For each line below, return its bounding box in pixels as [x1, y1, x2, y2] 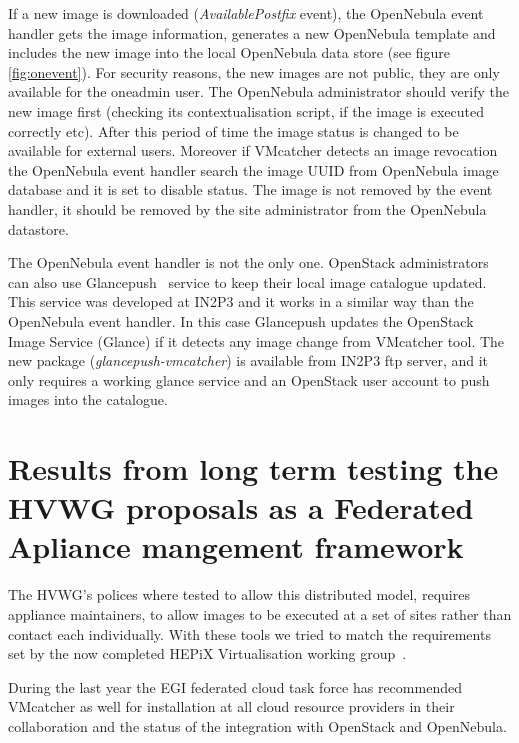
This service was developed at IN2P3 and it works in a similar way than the [8, 291, 474, 312]
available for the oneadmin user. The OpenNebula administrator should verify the [8, 81, 509, 102]
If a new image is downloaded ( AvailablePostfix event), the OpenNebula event [8, 3, 484, 23]
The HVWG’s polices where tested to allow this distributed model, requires [8, 584, 470, 605]
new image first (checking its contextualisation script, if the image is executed [8, 100, 485, 121]
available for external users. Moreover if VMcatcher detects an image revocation [8, 140, 498, 161]
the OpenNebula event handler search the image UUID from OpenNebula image [8, 159, 499, 180]
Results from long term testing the [8, 448, 499, 489]
